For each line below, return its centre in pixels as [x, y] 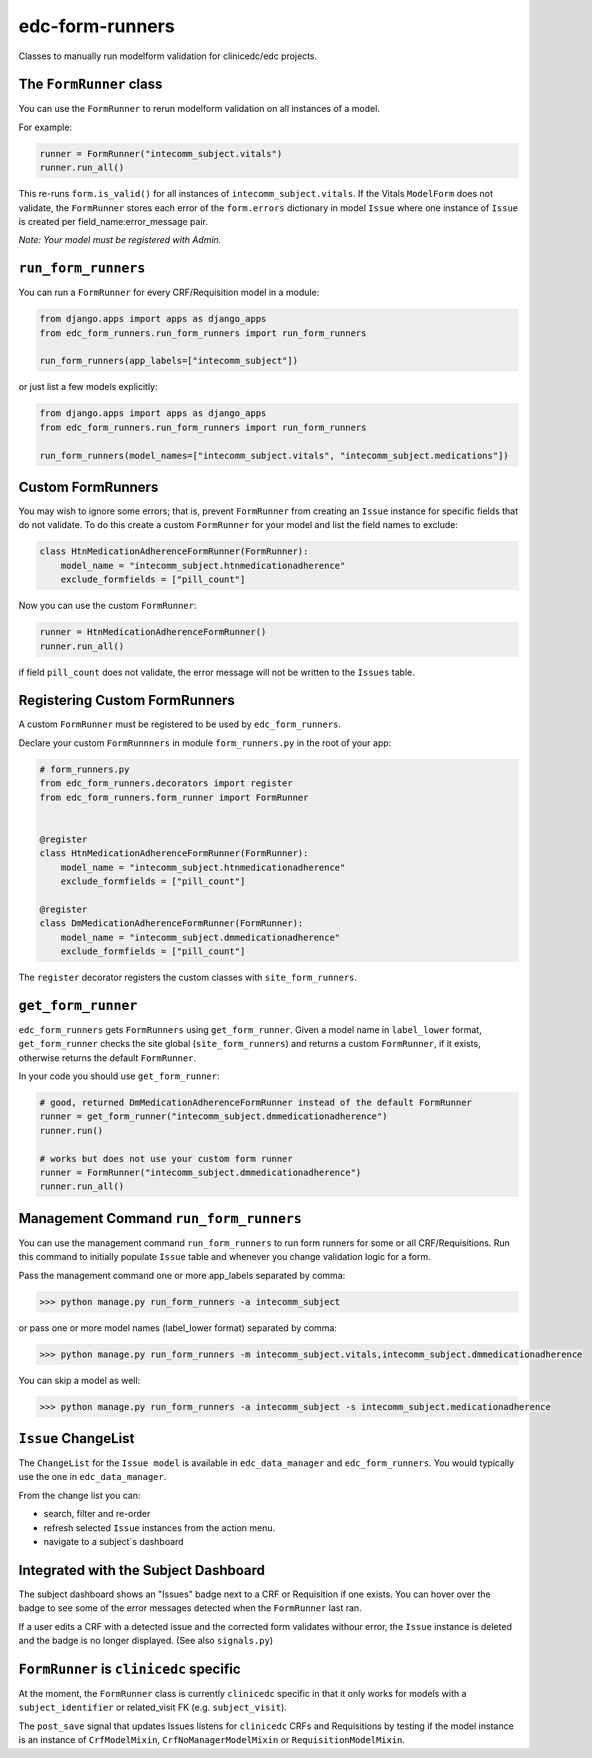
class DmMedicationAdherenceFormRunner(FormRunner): [171, 923]
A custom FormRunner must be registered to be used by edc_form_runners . [180, 724]
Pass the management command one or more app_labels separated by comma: [182, 1275]
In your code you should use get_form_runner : [119, 1076]
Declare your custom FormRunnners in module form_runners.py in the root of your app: [205, 742]
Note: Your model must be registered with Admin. [120, 240]
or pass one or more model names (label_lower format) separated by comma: [177, 1327]
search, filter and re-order [97, 1514]
